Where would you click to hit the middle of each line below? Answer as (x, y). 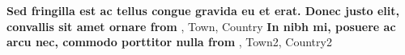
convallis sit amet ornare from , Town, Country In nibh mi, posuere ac (201, 26)
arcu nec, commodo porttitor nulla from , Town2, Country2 (169, 42)
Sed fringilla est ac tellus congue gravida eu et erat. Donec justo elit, (203, 10)
